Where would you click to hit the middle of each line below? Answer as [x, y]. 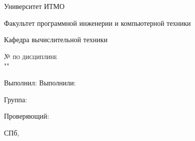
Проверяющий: [27, 116]
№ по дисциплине [31, 56]
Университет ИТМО [34, 6]
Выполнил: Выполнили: [40, 82]
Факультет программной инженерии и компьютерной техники [97, 23]
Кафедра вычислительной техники [56, 39]
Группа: [16, 99]
